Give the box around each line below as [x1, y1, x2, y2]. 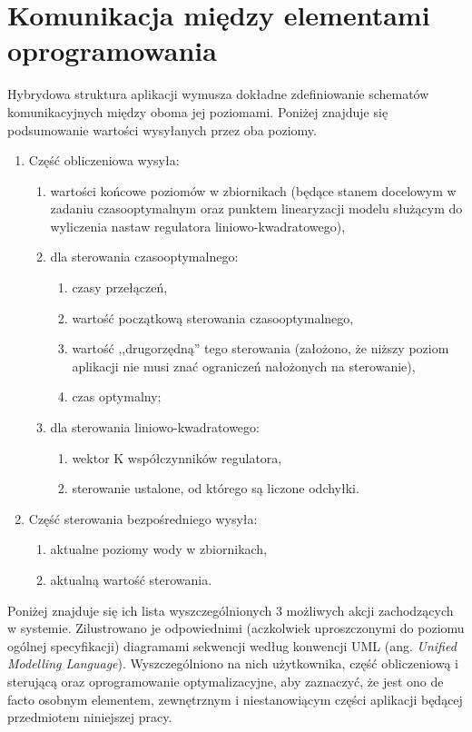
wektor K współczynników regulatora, [72, 448, 282, 467]
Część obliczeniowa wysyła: [28, 151, 180, 170]
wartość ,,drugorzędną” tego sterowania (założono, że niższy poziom [72, 339, 449, 358]
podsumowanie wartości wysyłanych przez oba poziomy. [7, 120, 317, 139]
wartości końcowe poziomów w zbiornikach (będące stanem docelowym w [50, 181, 457, 200]
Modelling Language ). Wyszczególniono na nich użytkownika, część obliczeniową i [7, 654, 458, 673]
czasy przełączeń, [72, 278, 168, 297]
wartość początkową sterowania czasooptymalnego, [72, 308, 354, 327]
